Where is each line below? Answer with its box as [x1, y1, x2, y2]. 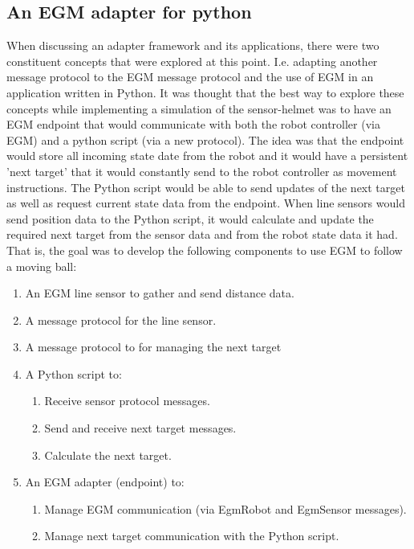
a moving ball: [6, 257, 77, 274]
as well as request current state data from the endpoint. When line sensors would [6, 195, 405, 211]
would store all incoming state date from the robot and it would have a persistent [6, 147, 408, 164]
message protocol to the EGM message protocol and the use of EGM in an [6, 68, 374, 85]
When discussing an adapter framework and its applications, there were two [6, 37, 379, 54]
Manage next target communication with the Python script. [44, 527, 339, 544]
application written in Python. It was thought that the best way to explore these [6, 84, 404, 100]
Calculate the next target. [44, 446, 172, 463]
